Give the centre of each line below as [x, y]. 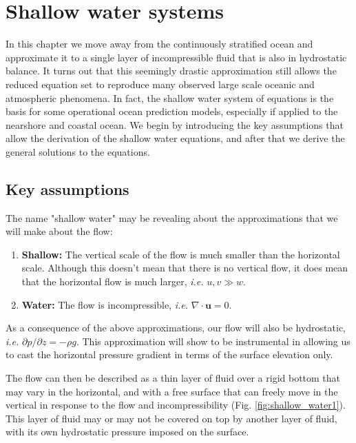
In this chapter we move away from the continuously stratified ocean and [159, 44]
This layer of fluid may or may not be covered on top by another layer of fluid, [171, 418]
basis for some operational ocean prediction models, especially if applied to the [172, 111]
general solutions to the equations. [78, 151]
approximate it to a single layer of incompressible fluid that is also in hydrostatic [176, 57]
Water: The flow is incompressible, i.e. [105, 304]
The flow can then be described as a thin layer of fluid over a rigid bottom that [173, 378]
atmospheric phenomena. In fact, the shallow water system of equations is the [170, 97]
